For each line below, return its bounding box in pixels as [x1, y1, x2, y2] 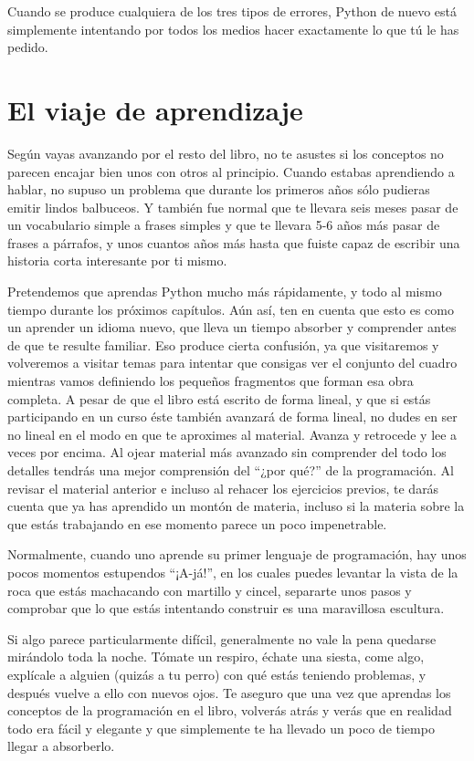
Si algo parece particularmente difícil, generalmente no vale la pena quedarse [7, 629, 437, 648]
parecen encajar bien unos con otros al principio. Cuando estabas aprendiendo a [7, 162, 455, 181]
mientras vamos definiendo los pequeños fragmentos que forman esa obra [7, 371, 414, 391]
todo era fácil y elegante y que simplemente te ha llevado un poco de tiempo [7, 718, 435, 737]
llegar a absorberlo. [7, 736, 115, 756]
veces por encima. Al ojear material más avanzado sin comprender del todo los [7, 443, 447, 462]
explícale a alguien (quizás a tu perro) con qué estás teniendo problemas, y [7, 664, 427, 683]
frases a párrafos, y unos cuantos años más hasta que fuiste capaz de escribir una [7, 233, 460, 252]
